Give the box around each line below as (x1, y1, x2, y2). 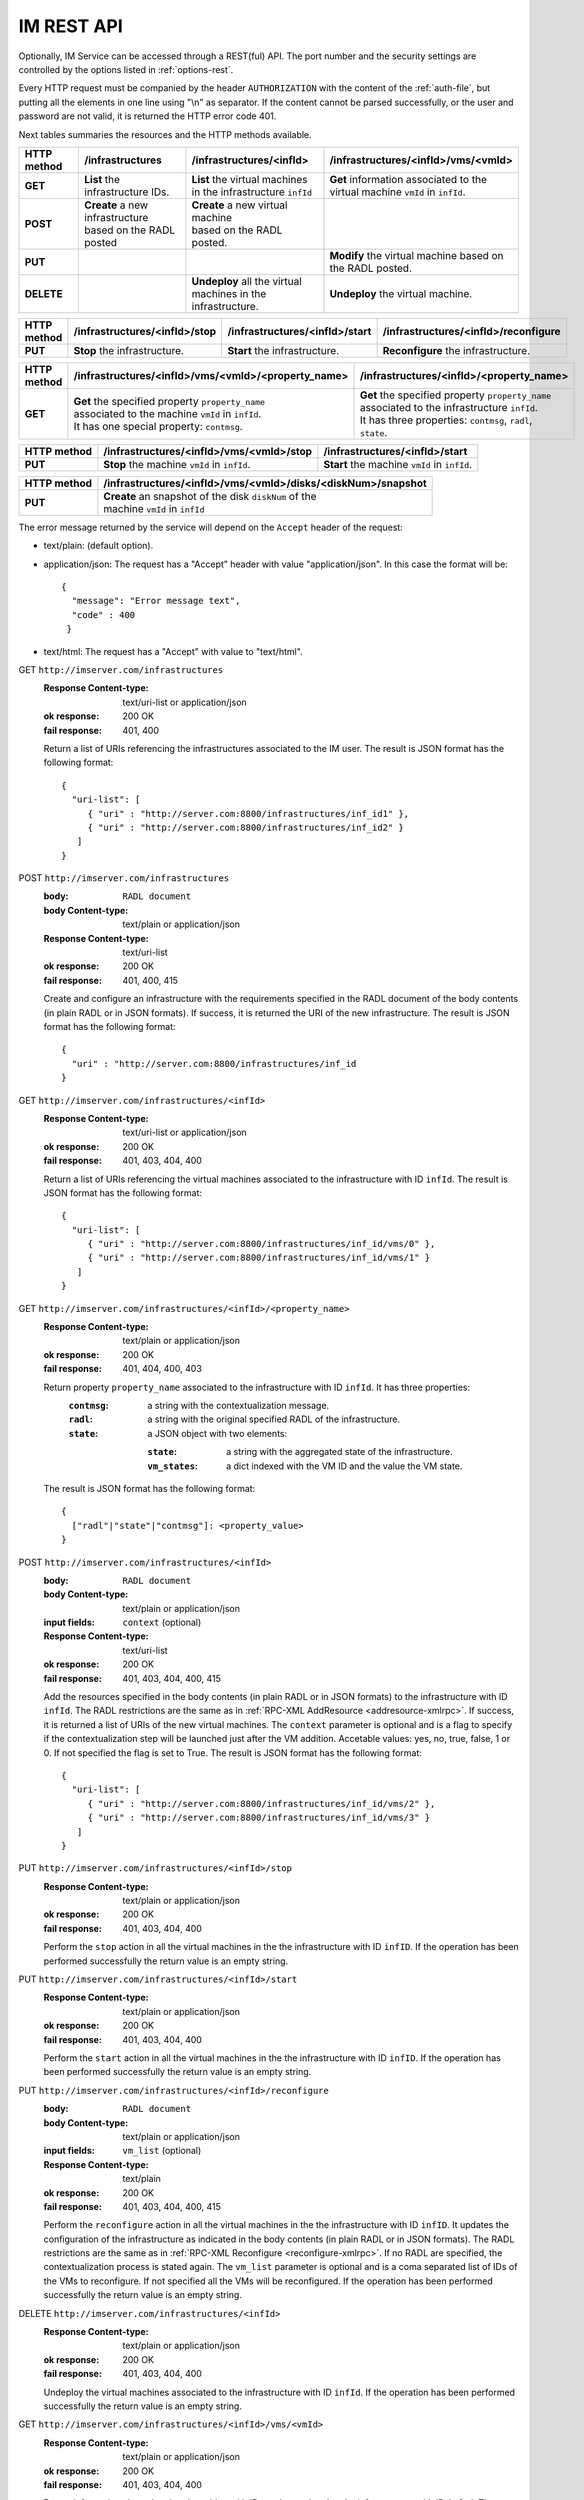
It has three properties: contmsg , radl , (359, 413, 533, 427)
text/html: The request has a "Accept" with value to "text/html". (43, 645, 304, 657)
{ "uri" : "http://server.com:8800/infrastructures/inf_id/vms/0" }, (87, 1238, 436, 1250)
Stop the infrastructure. (73, 343, 185, 357)
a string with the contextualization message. (147, 1399, 330, 1411)
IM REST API (18, 15, 124, 37)
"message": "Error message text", (71, 595, 241, 607)
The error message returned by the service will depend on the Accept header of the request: (18, 521, 404, 533)
